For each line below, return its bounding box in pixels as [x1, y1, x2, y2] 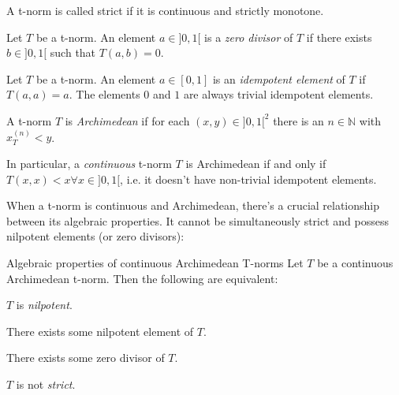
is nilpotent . [16, 296, 73, 313]
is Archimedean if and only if [185, 155, 326, 171]
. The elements [69, 86, 140, 102]
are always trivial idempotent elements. [183, 86, 374, 102]
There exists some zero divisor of [6, 349, 165, 366]
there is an [273, 112, 324, 129]
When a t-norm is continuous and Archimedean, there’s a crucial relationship [6, 197, 380, 214]
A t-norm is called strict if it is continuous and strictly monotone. [6, 2, 324, 18]
